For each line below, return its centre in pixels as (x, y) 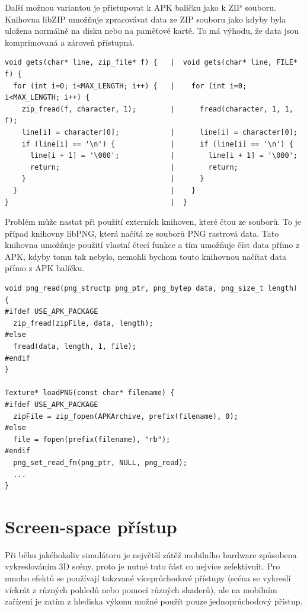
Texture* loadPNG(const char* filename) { (90, 393)
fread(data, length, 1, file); (75, 347)
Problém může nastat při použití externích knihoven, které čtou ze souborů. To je (153, 222)
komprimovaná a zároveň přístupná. (70, 42)
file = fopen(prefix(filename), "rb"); (92, 439)
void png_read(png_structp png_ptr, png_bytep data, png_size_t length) (151, 289)
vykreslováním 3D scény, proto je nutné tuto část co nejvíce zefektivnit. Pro (143, 566)
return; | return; (134, 167)
